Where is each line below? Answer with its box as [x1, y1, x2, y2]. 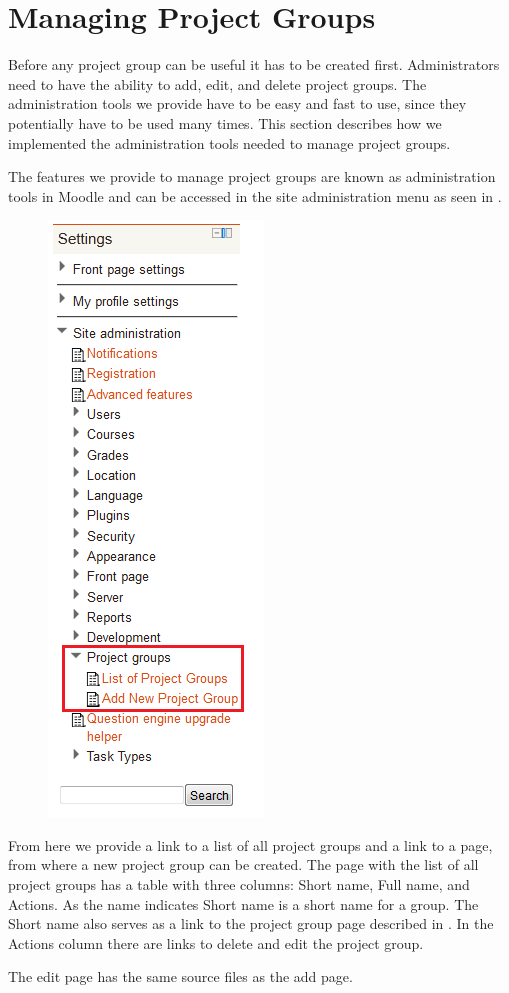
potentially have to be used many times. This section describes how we [8, 112, 442, 133]
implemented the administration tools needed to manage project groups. [8, 132, 451, 153]
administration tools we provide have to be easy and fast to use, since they [8, 93, 467, 114]
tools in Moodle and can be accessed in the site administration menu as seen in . [8, 185, 502, 206]
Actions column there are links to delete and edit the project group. [8, 932, 424, 953]
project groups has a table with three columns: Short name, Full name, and [8, 874, 470, 895]
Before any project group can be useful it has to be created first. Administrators [8, 54, 500, 75]
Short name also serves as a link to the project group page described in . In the [8, 913, 494, 934]
